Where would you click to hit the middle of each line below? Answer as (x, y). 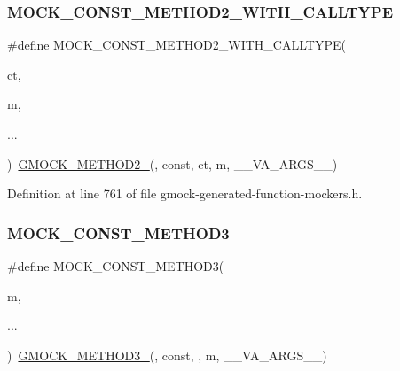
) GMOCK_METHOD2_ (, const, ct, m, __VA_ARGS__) (173, 163)
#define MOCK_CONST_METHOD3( (116, 266)
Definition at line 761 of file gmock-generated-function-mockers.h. (185, 193)
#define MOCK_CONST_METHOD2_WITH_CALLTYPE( (176, 45)
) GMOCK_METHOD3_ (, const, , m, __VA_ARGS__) (167, 355)
